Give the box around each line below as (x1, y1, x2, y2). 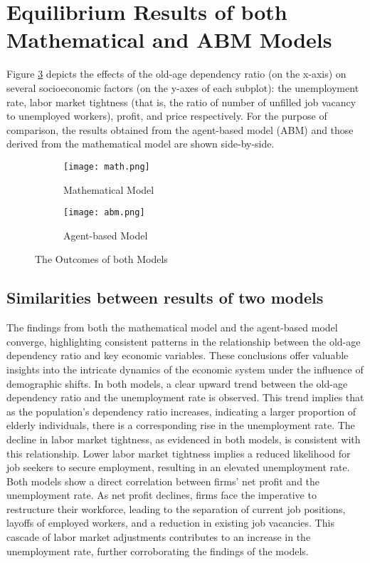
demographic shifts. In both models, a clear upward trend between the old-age (6, 376, 348, 391)
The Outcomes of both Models (35, 252, 168, 267)
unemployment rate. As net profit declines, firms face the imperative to (6, 487, 317, 502)
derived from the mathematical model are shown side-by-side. (6, 136, 275, 151)
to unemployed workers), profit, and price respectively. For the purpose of (6, 108, 327, 123)
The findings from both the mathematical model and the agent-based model (6, 320, 338, 335)
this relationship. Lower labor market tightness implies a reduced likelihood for (6, 445, 351, 460)
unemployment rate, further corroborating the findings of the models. (6, 543, 309, 558)
